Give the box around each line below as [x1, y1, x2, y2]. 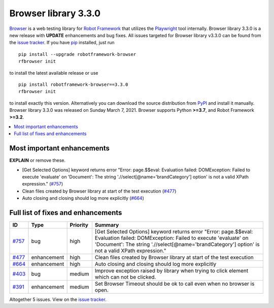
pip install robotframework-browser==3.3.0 [18, 81, 128, 87]
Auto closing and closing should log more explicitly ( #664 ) [22, 195, 144, 201]
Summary [94, 222, 119, 228]
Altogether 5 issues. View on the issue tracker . [9, 296, 107, 302]
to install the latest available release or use [9, 70, 98, 76]
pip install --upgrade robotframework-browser [18, 51, 136, 57]
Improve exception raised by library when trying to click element [94, 267, 249, 274]
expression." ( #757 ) [22, 181, 63, 187]
